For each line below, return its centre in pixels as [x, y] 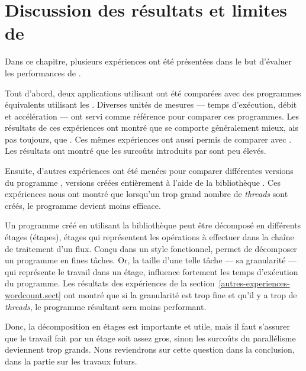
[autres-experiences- [254, 283]
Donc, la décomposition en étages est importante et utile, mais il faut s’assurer [147, 326]
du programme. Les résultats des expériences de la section [110, 283]
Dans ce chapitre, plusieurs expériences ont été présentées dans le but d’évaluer [149, 61]
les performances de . [43, 72]
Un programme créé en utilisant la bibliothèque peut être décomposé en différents [153, 225]
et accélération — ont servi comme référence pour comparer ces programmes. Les [152, 116]
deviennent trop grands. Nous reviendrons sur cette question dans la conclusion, [150, 349]
